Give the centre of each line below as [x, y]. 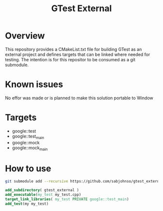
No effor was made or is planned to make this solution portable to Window [79, 98]
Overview [25, 36]
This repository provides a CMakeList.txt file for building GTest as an [73, 49]
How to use [28, 168]
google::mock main [30, 148]
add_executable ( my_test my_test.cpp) [43, 195]
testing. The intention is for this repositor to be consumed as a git [70, 59]
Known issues [34, 84]
